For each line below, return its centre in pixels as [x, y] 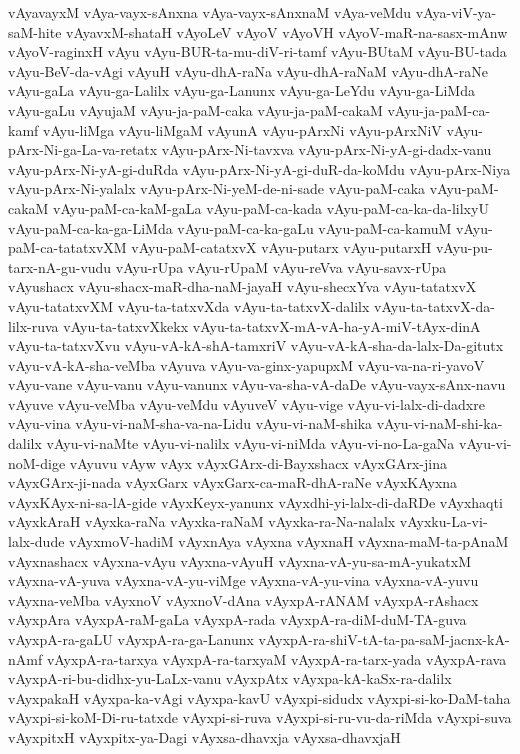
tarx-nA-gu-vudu [60, 266]
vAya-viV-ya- [456, 12]
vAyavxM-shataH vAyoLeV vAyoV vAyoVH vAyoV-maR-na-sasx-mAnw [287, 31]
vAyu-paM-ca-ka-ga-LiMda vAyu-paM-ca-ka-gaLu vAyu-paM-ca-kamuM [230, 227]
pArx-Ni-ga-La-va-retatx [83, 149]
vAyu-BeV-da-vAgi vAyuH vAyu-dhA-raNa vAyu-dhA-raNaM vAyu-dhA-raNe [248, 70]
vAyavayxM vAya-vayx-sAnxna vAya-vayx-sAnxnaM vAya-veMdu [210, 12]
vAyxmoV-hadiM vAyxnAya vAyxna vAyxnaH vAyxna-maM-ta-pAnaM [289, 541]
